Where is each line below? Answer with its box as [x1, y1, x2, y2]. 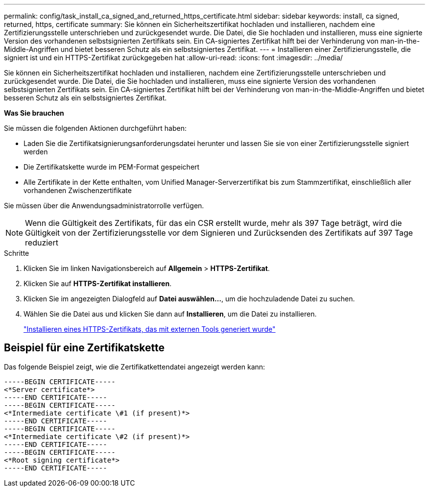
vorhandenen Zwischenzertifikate [24, 186, 132, 195]
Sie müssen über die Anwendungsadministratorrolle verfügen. [4, 201, 204, 210]
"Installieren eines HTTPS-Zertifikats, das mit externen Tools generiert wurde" [24, 325, 276, 333]
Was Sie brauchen [4, 109, 64, 117]
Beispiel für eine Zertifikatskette [4, 342, 165, 354]
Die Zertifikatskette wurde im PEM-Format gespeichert [24, 163, 200, 171]
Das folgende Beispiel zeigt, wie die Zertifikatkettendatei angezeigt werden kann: [4, 362, 265, 371]
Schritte [4, 249, 29, 257]
